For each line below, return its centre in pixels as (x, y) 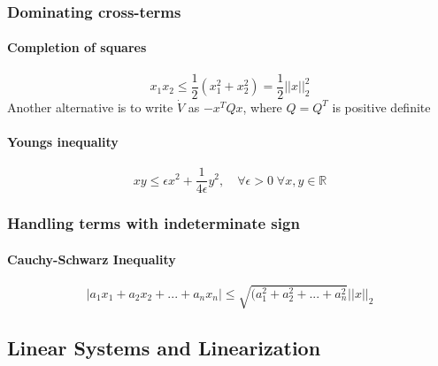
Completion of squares (77, 47)
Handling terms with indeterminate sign (154, 223)
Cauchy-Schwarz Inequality (92, 259)
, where (262, 107)
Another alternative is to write (90, 107)
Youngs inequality (63, 141)
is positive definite (381, 107)
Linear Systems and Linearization (164, 347)
